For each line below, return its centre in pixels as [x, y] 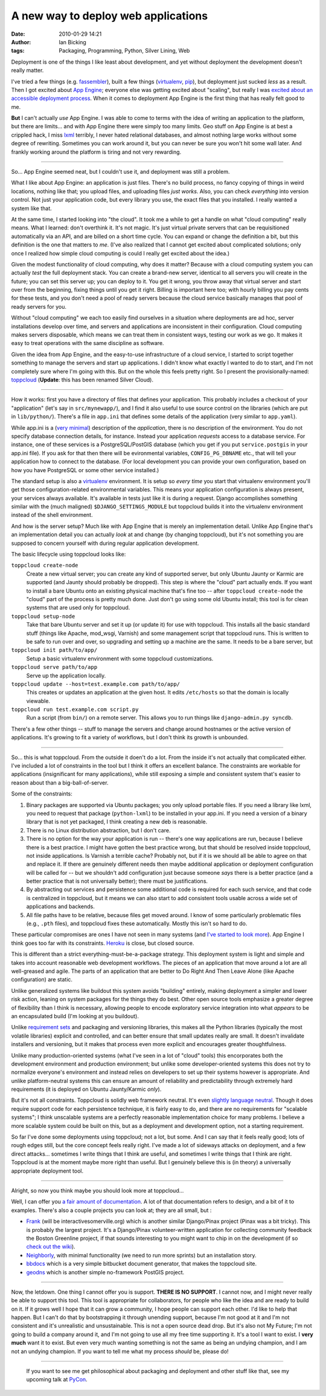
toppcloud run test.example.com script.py [75, 710]
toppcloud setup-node [43, 616]
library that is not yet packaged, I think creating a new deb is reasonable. [117, 822]
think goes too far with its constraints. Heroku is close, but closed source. [103, 943]
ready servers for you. [39, 306]
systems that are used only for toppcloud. [78, 608]
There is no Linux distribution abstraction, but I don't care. [98, 830]
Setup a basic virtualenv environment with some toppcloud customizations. [120, 658]
